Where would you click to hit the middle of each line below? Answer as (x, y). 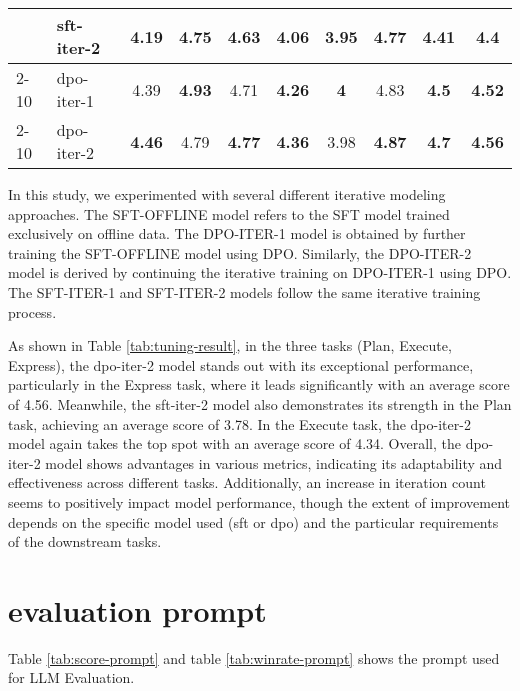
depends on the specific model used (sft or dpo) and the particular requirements (253, 521)
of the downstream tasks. (85, 541)
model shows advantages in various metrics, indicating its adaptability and (274, 462)
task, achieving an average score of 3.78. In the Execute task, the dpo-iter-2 (239, 423)
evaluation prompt (137, 609)
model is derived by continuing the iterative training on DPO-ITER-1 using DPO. (260, 272)
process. (32, 311)
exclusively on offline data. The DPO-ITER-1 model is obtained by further (237, 233)
